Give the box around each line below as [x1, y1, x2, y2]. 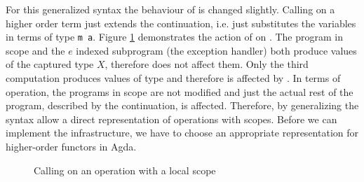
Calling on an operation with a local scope [34, 162, 216, 177]
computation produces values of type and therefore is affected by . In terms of [6, 71, 341, 85]
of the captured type [6, 57, 94, 71]
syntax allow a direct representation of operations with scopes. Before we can [6, 111, 337, 126]
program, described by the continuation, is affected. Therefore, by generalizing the [6, 98, 359, 113]
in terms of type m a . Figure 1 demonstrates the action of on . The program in [6, 29, 343, 44]
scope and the [6, 43, 65, 57]
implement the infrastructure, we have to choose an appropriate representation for [6, 125, 358, 140]
